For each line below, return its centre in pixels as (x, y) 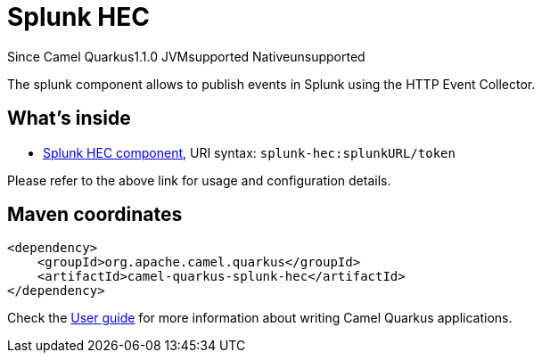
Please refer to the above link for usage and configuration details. (199, 180)
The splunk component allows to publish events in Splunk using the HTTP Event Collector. (271, 84)
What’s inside (69, 119)
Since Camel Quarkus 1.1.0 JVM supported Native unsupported (186, 56)
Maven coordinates (95, 215)
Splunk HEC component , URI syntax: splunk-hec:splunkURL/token (249, 152)
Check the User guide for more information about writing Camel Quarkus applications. (260, 318)
